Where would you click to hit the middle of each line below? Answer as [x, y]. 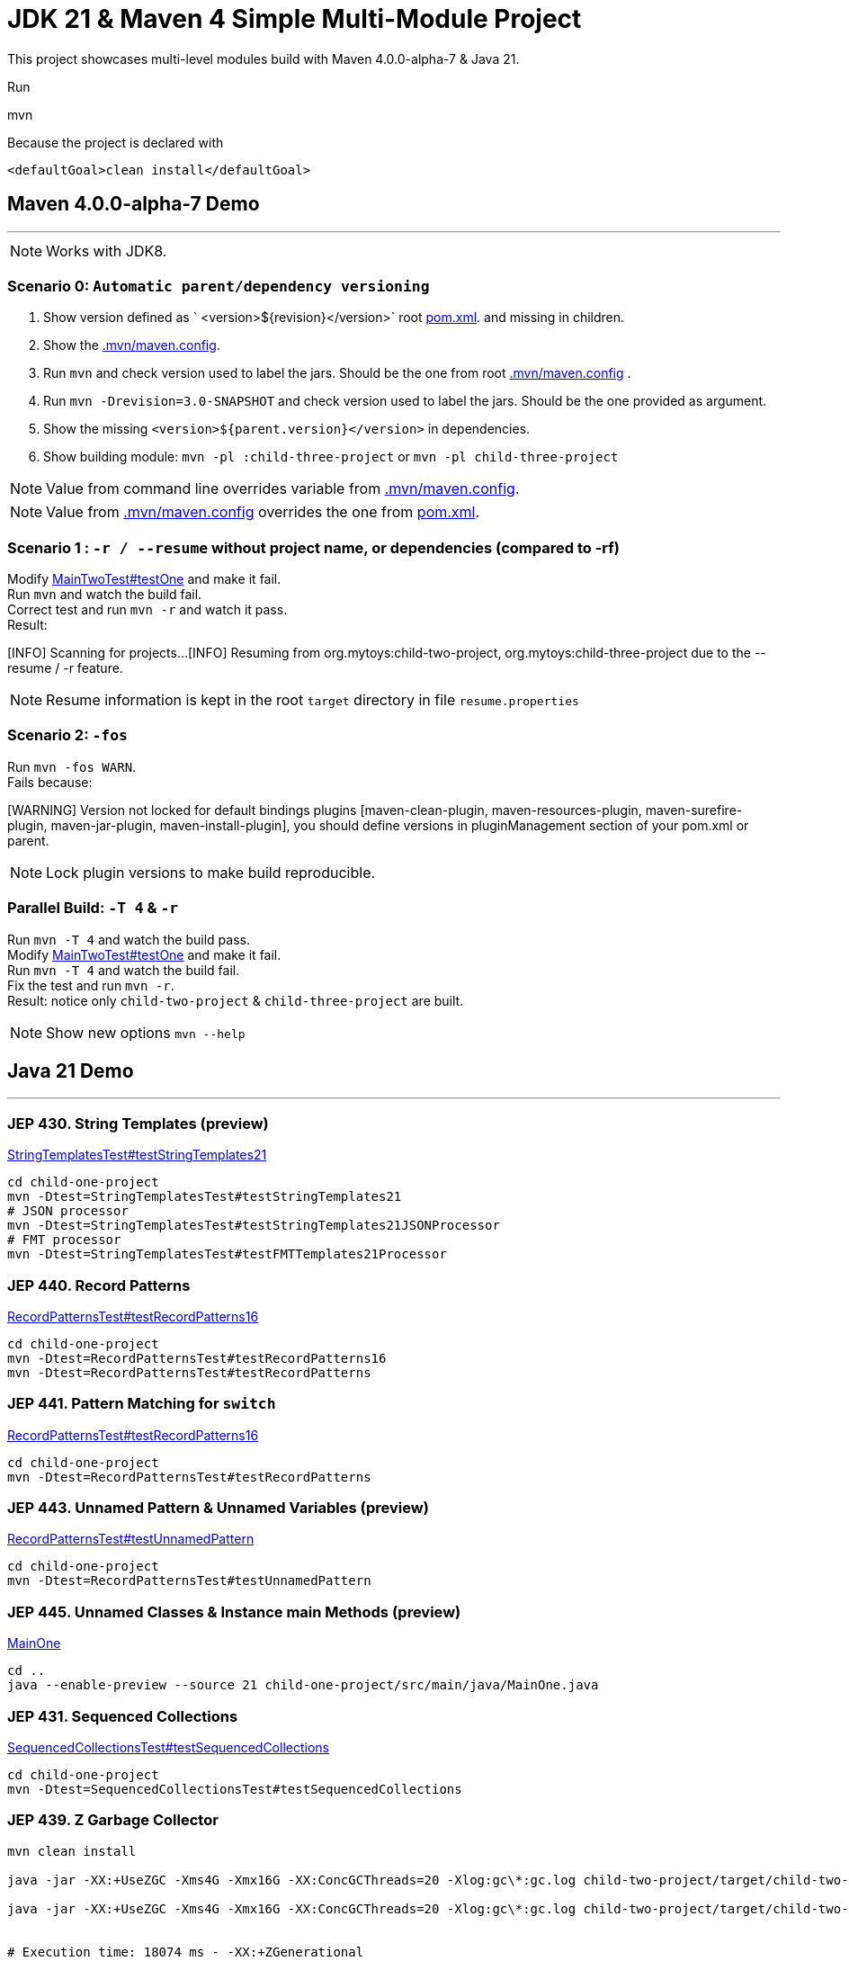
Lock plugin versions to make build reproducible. [211, 872]
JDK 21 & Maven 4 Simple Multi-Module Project [295, 19]
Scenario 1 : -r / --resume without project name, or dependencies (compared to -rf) [313, 547]
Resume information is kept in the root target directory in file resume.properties [313, 700]
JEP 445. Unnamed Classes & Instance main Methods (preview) [234, 1612]
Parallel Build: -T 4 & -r [93, 908]
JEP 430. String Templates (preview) [138, 1123]
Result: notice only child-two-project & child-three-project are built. [236, 1000]
